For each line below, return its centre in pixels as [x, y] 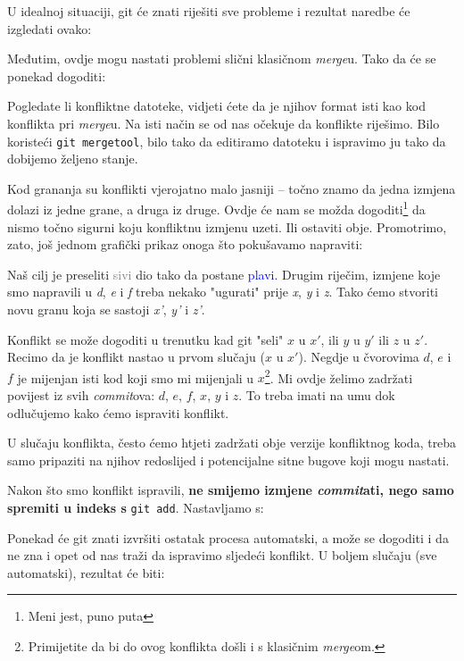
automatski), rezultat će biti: [86, 572]
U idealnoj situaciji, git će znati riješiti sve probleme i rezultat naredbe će [209, 11]
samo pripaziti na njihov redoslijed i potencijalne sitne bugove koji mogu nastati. [228, 460]
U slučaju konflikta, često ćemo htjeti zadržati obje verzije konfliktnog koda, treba [232, 443]
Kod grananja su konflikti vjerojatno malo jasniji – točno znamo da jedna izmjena [232, 188]
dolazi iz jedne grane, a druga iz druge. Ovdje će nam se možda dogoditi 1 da [216, 208]
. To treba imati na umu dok [317, 395]
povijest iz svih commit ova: [81, 395]
